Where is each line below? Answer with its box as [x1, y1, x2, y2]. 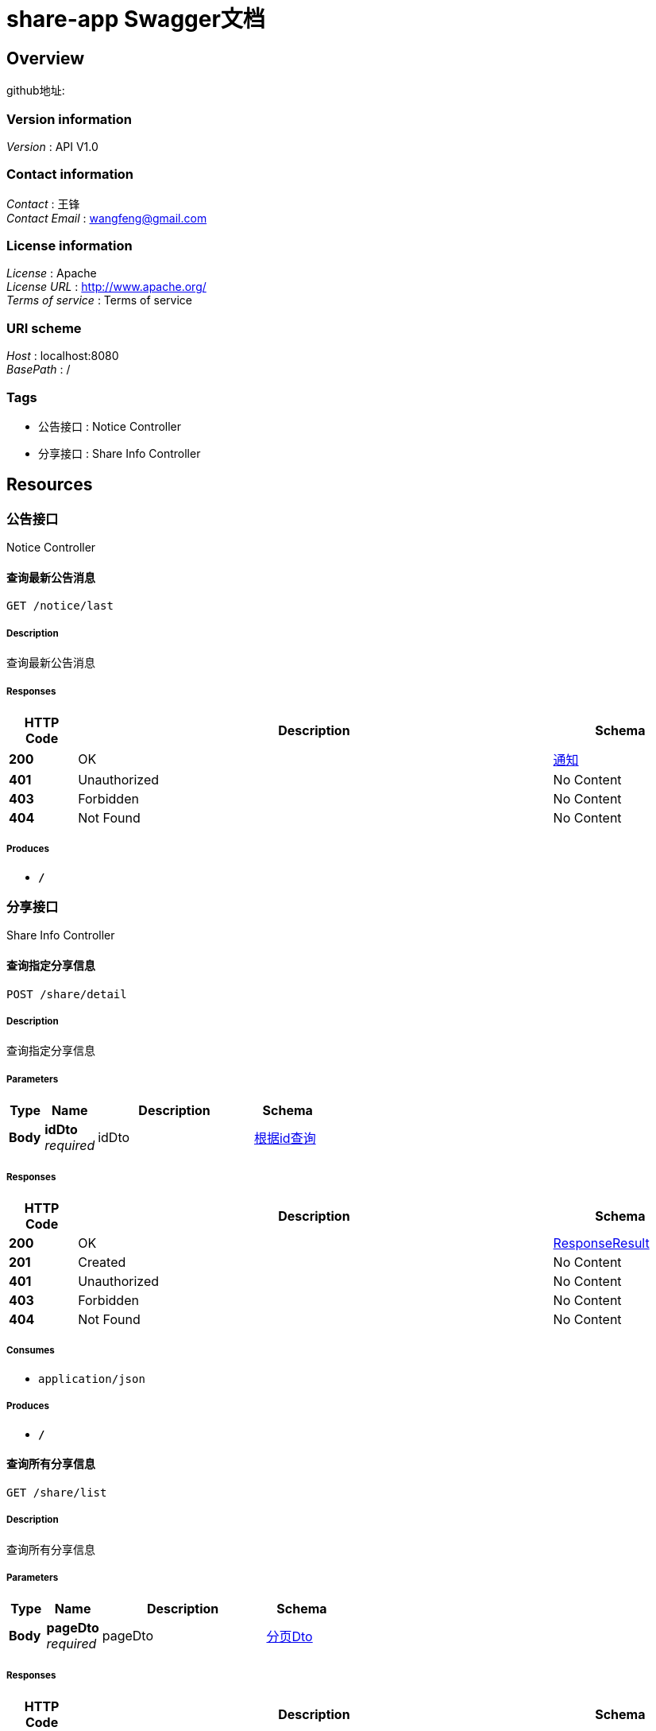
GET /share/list [6, 1485, 107, 1499]
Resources [6, 474, 93, 495]
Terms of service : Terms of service [6, 293, 193, 308]
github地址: [6, 83, 65, 98]
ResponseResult [553, 1235, 650, 1252]
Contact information [6, 166, 134, 183]
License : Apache [6, 266, 97, 281]
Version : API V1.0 [6, 139, 98, 153]
